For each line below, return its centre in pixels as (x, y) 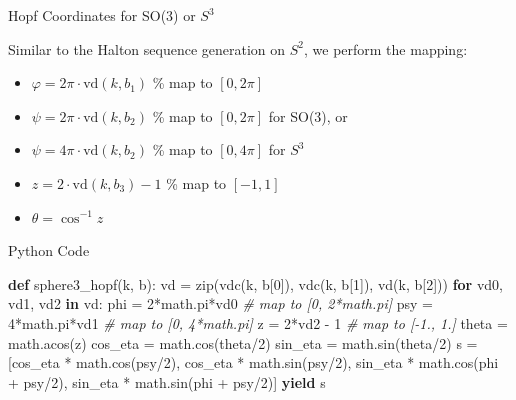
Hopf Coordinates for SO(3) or (102, 15)
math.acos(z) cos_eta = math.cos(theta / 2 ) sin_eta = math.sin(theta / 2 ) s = (243, 342)
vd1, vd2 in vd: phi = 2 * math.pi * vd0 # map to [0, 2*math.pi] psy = (220, 303)
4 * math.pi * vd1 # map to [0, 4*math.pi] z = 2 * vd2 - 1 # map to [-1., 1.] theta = (258, 322)
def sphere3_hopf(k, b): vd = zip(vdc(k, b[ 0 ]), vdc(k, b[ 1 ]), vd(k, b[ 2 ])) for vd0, (255, 283)
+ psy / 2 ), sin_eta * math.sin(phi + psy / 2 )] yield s (167, 381)
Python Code (49, 250)
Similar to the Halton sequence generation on (147, 48)
